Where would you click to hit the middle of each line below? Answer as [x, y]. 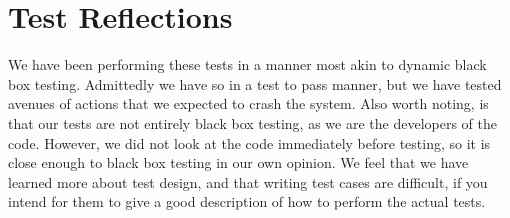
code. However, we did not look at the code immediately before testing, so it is [249, 142]
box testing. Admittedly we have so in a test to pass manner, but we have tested [255, 83]
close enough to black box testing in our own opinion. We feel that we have [238, 162]
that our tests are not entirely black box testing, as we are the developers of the [252, 122]
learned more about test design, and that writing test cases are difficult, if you [248, 181]
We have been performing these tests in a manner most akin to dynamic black [247, 64]
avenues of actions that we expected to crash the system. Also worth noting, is [248, 103]
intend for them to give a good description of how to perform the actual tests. [247, 201]
